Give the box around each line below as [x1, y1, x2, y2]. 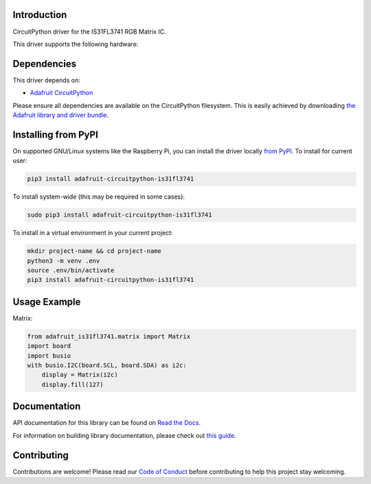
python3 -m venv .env [27, 256, 100, 265]
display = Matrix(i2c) [41, 371, 118, 379]
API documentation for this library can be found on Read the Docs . [12, 419, 201, 427]
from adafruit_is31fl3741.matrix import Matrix [27, 332, 190, 340]
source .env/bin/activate [27, 266, 115, 274]
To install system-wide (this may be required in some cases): [12, 192, 185, 201]
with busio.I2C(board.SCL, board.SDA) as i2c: [27, 362, 187, 369]
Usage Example [12, 296, 81, 307]
